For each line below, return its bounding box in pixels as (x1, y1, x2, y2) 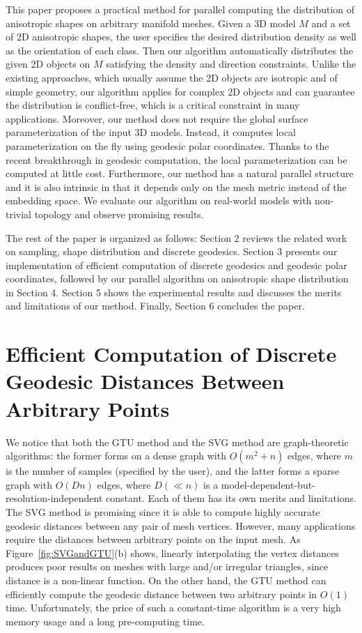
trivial (6, 206, 32, 221)
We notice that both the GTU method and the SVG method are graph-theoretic (6, 434, 349, 449)
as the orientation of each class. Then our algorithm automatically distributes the (6, 43, 354, 57)
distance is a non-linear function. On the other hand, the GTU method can (6, 572, 326, 587)
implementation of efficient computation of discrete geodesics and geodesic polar (6, 257, 347, 272)
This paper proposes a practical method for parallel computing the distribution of (6, 2, 355, 16)
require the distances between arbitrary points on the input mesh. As (6, 532, 301, 547)
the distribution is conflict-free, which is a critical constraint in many (6, 98, 300, 112)
